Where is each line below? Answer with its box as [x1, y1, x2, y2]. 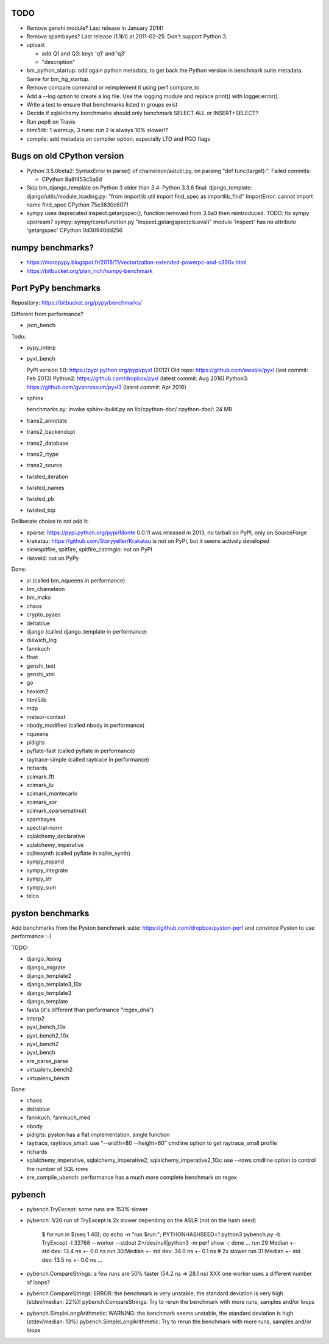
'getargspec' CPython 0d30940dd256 [26, 227, 123, 234]
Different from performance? [11, 310, 83, 317]
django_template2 [26, 972, 72, 979]
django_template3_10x [26, 981, 82, 988]
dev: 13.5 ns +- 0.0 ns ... [41, 1256, 103, 1264]
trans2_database [26, 439, 69, 447]
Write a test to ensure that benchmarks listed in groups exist [26, 101, 178, 108]
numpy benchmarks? [11, 242, 94, 253]
